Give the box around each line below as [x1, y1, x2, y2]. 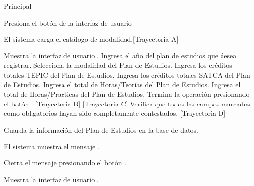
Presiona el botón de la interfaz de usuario [4, 17, 132, 27]
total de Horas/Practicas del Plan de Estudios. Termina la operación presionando [4, 89, 250, 99]
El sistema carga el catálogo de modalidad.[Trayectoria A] [4, 34, 179, 44]
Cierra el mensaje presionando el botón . [4, 158, 126, 168]
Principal [4, 1, 32, 11]
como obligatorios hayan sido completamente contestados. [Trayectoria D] [4, 108, 226, 118]
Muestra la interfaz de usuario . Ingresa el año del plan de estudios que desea [4, 50, 237, 60]
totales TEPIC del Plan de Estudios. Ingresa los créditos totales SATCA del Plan [4, 69, 250, 80]
